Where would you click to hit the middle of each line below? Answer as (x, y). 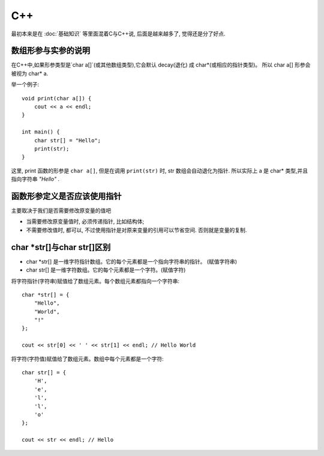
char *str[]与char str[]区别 (61, 247)
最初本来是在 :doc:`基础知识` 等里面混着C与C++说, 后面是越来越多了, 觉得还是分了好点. (118, 34)
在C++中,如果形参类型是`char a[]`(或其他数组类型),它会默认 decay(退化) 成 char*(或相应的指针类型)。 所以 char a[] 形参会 (161, 65)
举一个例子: (25, 85)
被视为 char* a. (30, 73)
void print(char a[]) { (57, 98)
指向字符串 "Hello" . (35, 179)
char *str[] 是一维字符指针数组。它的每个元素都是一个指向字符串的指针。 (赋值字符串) (131, 261)
